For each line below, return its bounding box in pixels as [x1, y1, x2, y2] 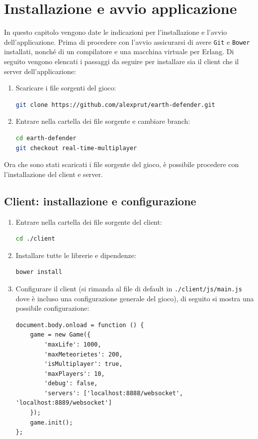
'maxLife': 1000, [44, 341, 101, 348]
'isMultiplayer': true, [44, 360, 123, 368]
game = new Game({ [30, 331, 91, 339]
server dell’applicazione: [4, 66, 76, 76]
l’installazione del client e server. [4, 169, 103, 179]
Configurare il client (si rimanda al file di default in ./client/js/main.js [15, 283, 242, 293]
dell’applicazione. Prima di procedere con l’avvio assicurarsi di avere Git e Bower [4, 36, 250, 47]
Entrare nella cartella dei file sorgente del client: [15, 216, 162, 227]
